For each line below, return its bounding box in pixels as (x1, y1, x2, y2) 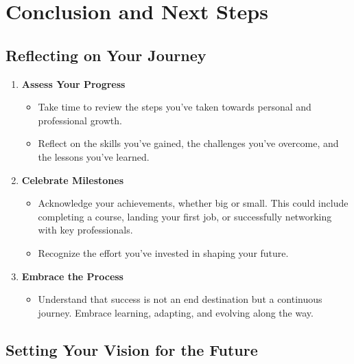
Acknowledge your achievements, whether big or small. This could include (38, 196, 349, 210)
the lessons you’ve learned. (38, 149, 150, 163)
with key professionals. (38, 223, 133, 237)
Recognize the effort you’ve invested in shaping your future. (38, 245, 289, 260)
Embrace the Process (21, 269, 123, 283)
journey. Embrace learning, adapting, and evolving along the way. (38, 305, 314, 319)
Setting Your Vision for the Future (5, 339, 258, 360)
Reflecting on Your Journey (5, 44, 206, 65)
